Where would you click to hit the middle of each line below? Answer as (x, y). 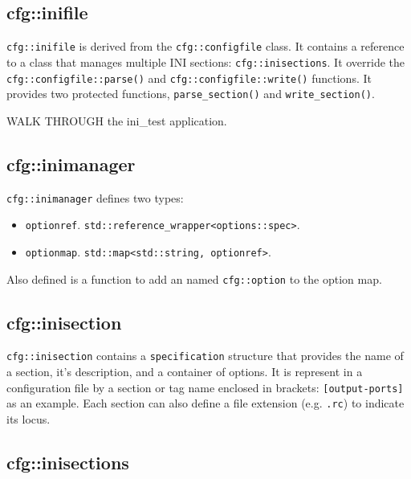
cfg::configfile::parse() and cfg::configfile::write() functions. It (189, 78)
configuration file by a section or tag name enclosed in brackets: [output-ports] (205, 387)
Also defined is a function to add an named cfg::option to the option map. (194, 278)
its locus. (28, 419)
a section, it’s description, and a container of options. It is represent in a (185, 372)
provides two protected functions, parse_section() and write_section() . (191, 94)
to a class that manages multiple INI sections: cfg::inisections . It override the (206, 61)
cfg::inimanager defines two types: (95, 197)
